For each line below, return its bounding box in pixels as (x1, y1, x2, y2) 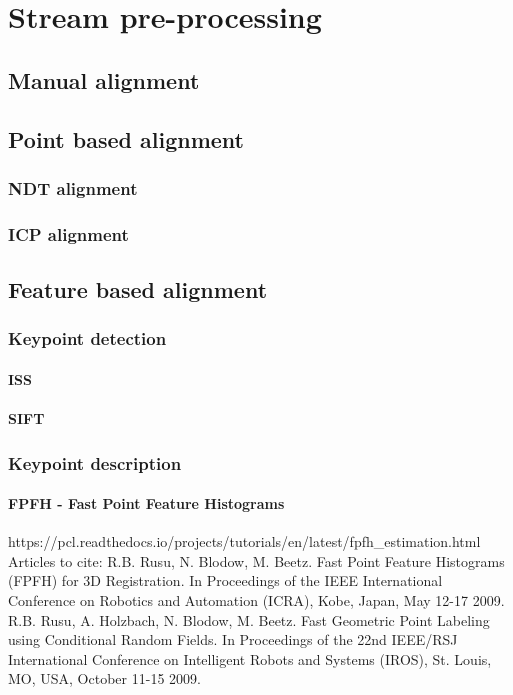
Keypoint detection (8, 326, 167, 351)
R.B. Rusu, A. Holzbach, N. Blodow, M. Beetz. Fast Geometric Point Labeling (8, 609, 490, 630)
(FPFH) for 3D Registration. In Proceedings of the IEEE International (8, 570, 443, 591)
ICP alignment (8, 221, 129, 246)
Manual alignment (8, 64, 200, 95)
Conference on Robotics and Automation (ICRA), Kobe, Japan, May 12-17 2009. (8, 590, 505, 611)
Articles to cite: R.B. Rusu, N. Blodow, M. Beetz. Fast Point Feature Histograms (8, 550, 505, 571)
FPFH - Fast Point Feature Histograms (8, 493, 285, 514)
